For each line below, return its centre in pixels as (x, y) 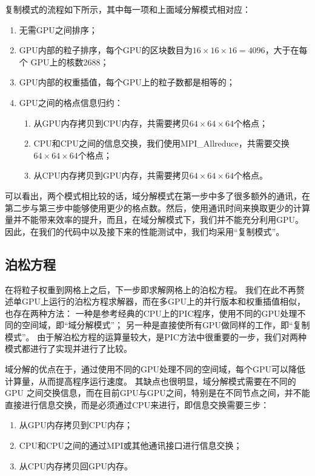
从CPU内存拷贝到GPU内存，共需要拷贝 (111, 175)
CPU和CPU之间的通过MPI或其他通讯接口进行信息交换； (131, 445)
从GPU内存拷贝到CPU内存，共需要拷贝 (111, 123)
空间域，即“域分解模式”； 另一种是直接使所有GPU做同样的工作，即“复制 (166, 325)
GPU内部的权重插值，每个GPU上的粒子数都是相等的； (127, 82)
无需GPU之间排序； (58, 29)
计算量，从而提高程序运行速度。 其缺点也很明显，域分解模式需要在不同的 (151, 381)
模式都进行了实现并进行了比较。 (68, 349)
